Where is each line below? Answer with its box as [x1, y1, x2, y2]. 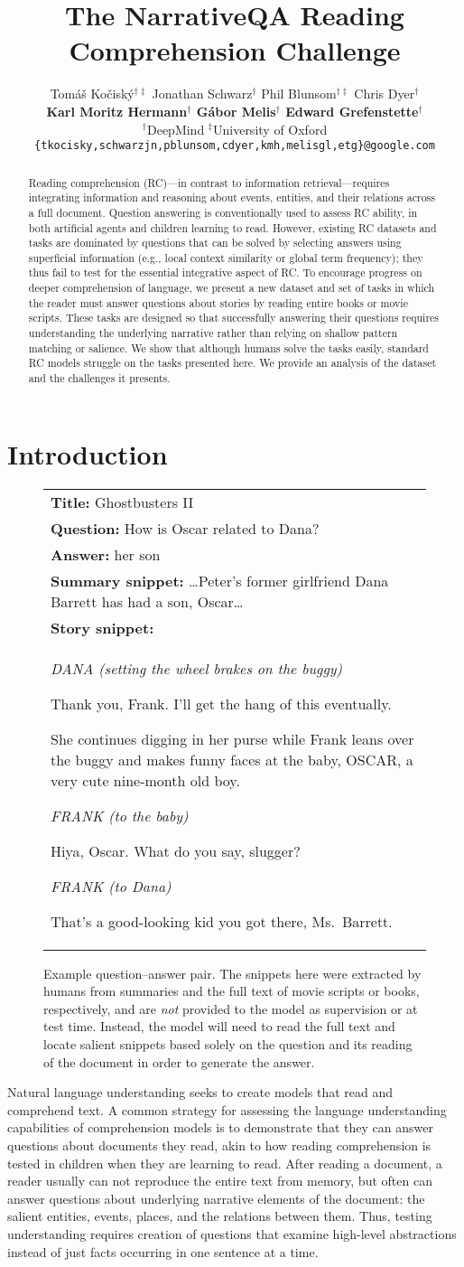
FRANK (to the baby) [51, 804, 189, 826]
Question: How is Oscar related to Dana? [51, 517, 320, 539]
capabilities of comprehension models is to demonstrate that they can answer [7, 1118, 433, 1137]
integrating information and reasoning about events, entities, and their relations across [28, 190, 435, 205]
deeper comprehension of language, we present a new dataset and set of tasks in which [28, 280, 435, 296]
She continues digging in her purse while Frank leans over [51, 727, 414, 749]
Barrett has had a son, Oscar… [51, 590, 244, 612]
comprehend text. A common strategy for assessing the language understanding [7, 1100, 447, 1119]
